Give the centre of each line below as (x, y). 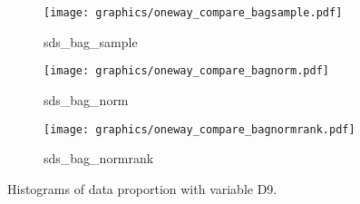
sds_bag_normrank (99, 158)
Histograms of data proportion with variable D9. (142, 188)
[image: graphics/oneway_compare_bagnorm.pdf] (186, 71)
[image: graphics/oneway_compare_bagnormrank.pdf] (199, 129)
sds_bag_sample (91, 41)
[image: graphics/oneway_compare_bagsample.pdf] (193, 13)
